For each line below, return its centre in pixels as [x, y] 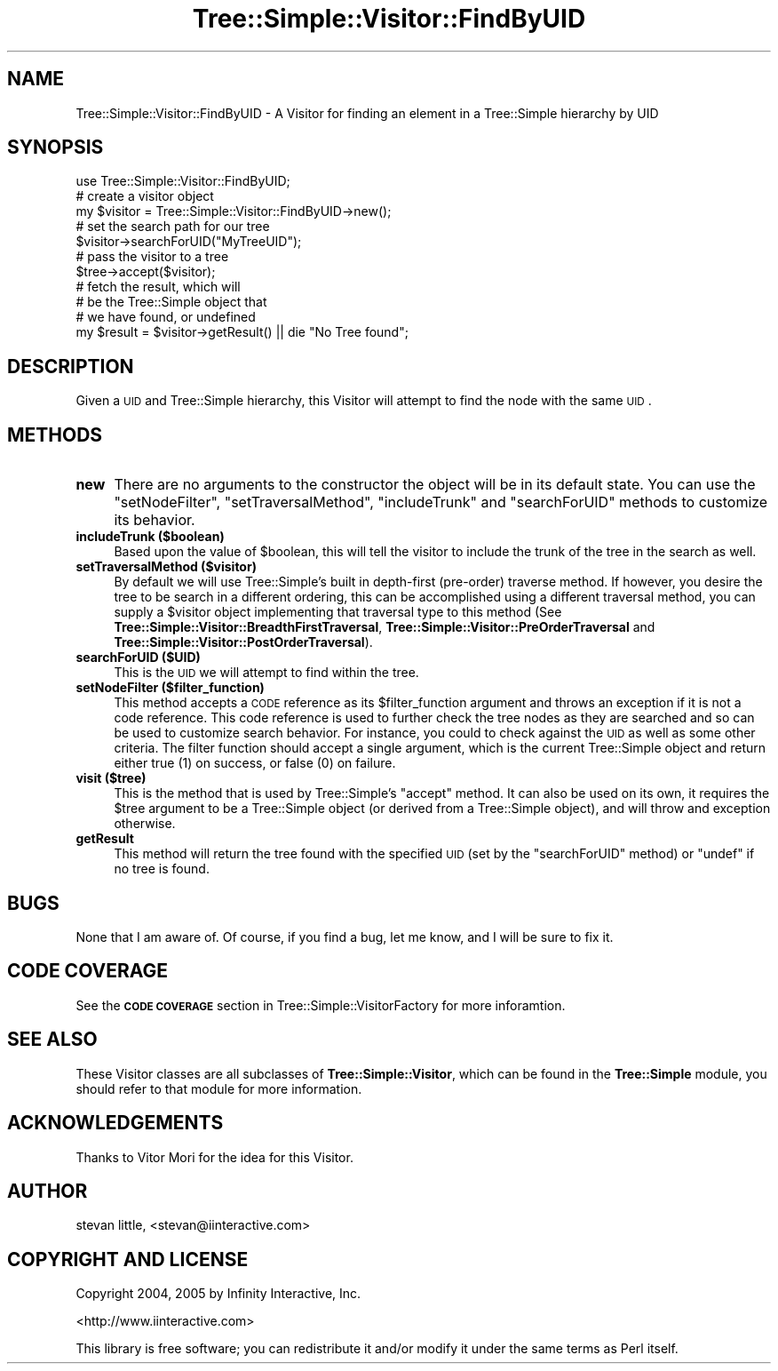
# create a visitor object [145, 196]
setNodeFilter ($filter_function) [170, 688]
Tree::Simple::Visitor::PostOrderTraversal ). [243, 642]
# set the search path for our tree [173, 227]
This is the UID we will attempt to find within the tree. [266, 673]
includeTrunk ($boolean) [150, 537]
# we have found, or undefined [166, 317]
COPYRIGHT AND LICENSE [128, 1259]
